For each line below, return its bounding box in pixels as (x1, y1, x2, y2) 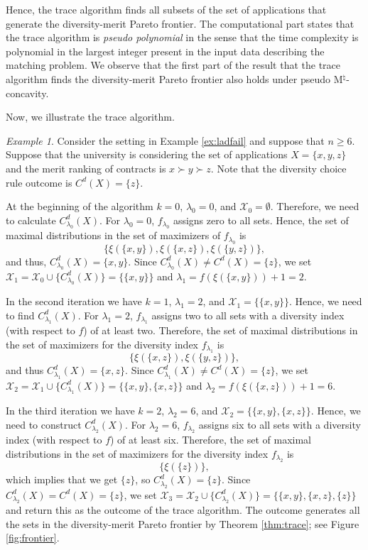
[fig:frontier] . (6, 530, 60, 545)
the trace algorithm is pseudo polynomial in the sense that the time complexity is (6, 30, 359, 45)
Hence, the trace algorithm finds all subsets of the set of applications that (6, 2, 327, 16)
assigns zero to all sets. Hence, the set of (173, 212, 349, 227)
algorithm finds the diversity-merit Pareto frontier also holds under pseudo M (6, 71, 343, 86)
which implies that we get (6, 472, 118, 487)
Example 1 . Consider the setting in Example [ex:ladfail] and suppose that (6, 133, 325, 148)
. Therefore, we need (270, 199, 359, 214)
